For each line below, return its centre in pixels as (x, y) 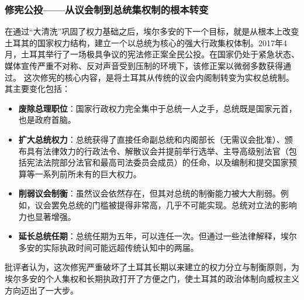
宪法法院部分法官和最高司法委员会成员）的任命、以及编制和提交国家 (158, 162)
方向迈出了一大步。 (42, 290)
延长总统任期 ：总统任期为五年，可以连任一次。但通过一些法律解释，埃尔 (158, 236)
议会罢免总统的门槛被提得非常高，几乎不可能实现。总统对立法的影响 (166, 204)
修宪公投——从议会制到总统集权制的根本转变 (107, 9)
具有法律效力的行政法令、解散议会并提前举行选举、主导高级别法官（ (158, 151)
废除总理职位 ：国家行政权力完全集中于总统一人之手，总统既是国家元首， (158, 108)
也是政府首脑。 (47, 120)
